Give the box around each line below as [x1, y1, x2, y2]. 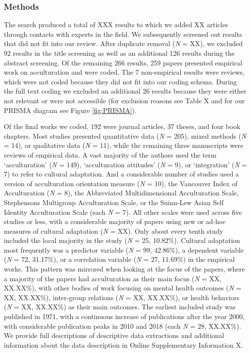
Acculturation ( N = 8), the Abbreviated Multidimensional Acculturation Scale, [4, 188, 239, 198]
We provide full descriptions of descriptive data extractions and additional [4, 330, 224, 340]
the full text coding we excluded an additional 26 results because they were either [4, 86, 247, 96]
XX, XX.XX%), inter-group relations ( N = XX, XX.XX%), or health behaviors [4, 292, 240, 302]
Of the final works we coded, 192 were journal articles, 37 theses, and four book [4, 121, 240, 131]
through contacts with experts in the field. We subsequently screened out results [4, 29, 242, 39]
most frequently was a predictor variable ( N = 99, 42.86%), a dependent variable [4, 244, 244, 255]
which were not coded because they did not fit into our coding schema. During [4, 76, 237, 86]
